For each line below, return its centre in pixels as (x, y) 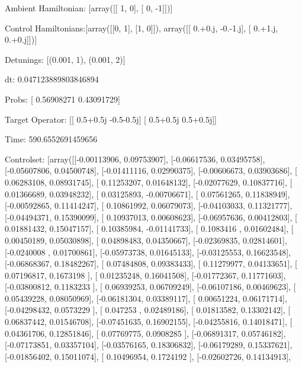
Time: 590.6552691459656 (51, 139)
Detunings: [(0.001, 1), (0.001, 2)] (65, 59)
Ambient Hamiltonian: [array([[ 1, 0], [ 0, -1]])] (89, 8)
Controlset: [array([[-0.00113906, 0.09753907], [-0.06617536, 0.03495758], (135, 159)
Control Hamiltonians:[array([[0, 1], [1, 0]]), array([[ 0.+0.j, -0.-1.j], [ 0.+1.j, (142, 28)
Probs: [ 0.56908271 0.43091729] (62, 99)
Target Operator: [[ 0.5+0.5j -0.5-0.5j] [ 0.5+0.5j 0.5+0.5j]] (111, 119)
